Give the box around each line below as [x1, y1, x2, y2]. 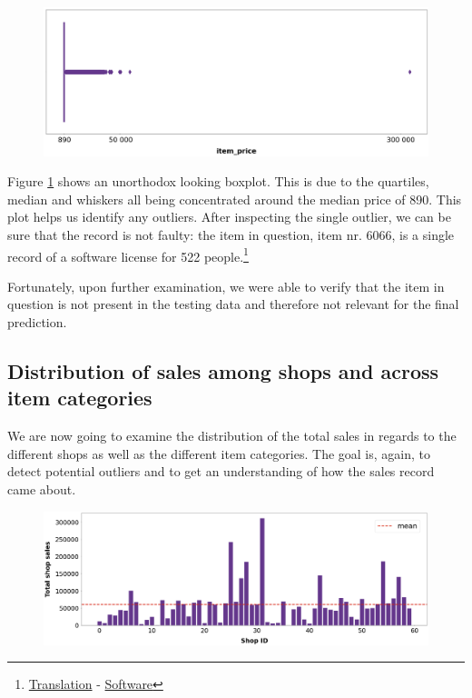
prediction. [7, 312, 67, 331]
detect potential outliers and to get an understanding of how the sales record [7, 462, 435, 481]
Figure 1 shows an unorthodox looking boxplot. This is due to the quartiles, [7, 172, 429, 191]
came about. [7, 479, 76, 498]
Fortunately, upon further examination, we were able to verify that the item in [7, 276, 445, 295]
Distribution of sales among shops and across [7, 356, 439, 384]
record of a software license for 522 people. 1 [7, 244, 249, 265]
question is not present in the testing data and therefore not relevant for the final [7, 294, 459, 314]
